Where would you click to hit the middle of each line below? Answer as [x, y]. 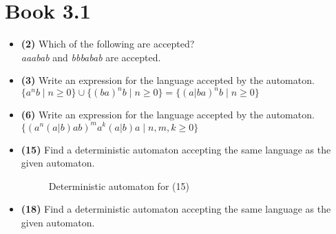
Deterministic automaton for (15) [119, 185]
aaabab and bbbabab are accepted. [91, 57]
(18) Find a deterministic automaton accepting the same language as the [176, 209]
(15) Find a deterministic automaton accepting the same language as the [176, 149]
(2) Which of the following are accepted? [108, 44]
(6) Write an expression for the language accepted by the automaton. [168, 115]
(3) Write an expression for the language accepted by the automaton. [168, 80]
